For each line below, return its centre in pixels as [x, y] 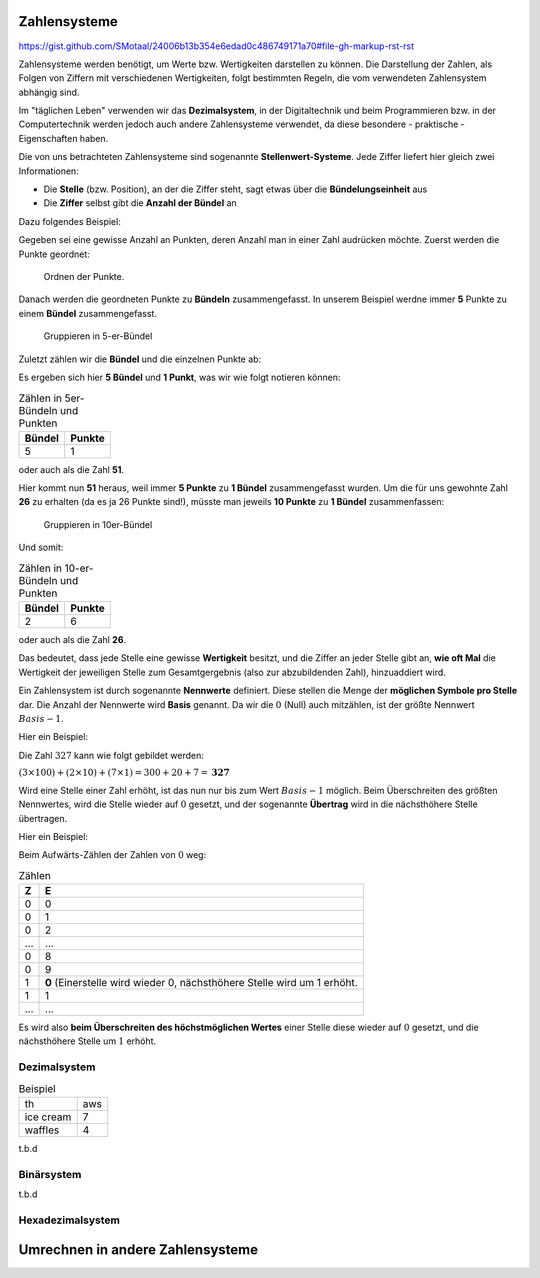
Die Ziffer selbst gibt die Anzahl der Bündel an [140, 203]
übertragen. [43, 818]
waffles [42, 1130]
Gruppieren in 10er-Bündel [98, 524]
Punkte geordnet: [54, 254]
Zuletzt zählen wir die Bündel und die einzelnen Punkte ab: [140, 359]
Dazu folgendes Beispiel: [70, 221]
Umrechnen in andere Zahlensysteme [138, 1249]
